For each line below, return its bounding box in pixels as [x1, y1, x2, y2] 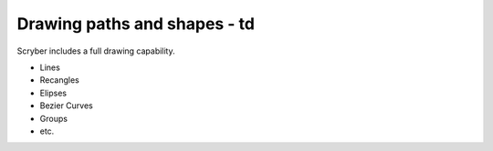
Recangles [39, 75, 79, 86]
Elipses [39, 87, 68, 98]
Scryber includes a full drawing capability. [16, 45, 175, 56]
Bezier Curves [39, 100, 93, 111]
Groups [39, 113, 68, 124]
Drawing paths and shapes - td [16, 14, 256, 34]
